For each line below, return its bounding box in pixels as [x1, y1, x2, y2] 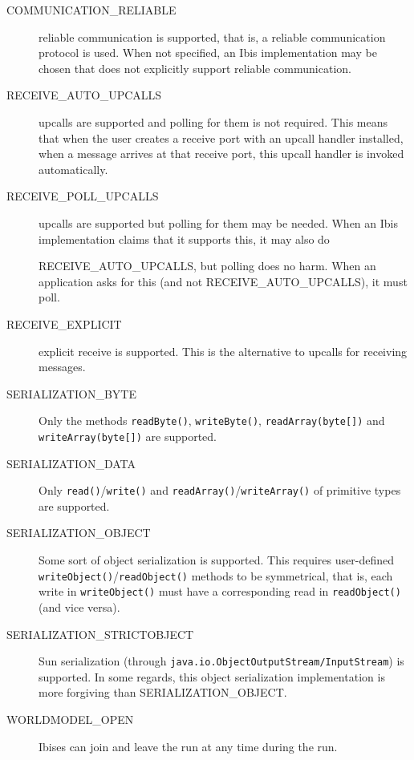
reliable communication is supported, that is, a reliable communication [39, 28, 386, 45]
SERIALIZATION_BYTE [6, 385, 136, 402]
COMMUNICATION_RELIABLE [6, 2, 177, 18]
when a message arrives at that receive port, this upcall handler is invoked [39, 145, 404, 162]
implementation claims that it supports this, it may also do [39, 230, 330, 247]
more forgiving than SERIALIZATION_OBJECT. [39, 684, 287, 701]
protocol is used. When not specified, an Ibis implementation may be [39, 44, 377, 61]
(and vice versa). [39, 598, 120, 615]
